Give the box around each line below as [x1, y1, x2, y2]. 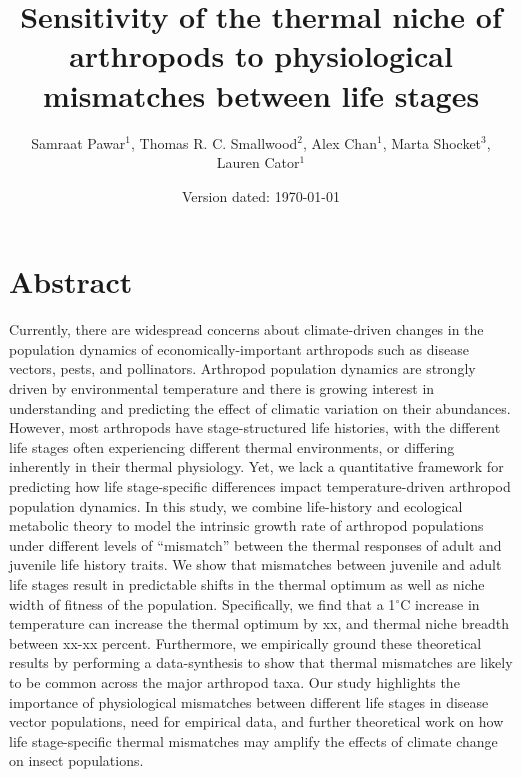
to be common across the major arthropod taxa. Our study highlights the [9, 671, 460, 692]
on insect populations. [9, 750, 144, 771]
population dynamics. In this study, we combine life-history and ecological [9, 495, 463, 516]
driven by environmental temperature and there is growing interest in [9, 378, 435, 398]
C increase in [400, 593, 480, 614]
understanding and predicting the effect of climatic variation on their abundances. [9, 397, 511, 418]
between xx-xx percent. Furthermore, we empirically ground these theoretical [9, 632, 482, 653]
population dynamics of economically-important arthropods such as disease [9, 338, 469, 359]
